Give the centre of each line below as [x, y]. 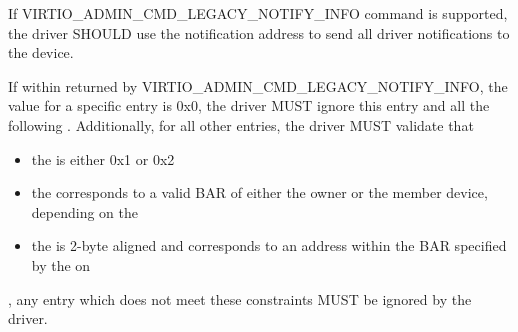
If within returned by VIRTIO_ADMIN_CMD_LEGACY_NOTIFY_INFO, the [258, 85]
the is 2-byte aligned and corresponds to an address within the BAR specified [269, 245]
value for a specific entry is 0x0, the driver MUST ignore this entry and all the [249, 105]
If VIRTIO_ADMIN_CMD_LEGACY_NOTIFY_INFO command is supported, [258, 13]
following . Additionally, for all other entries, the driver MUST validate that [241, 124]
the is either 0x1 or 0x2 [103, 158]
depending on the [84, 211]
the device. [41, 52]
